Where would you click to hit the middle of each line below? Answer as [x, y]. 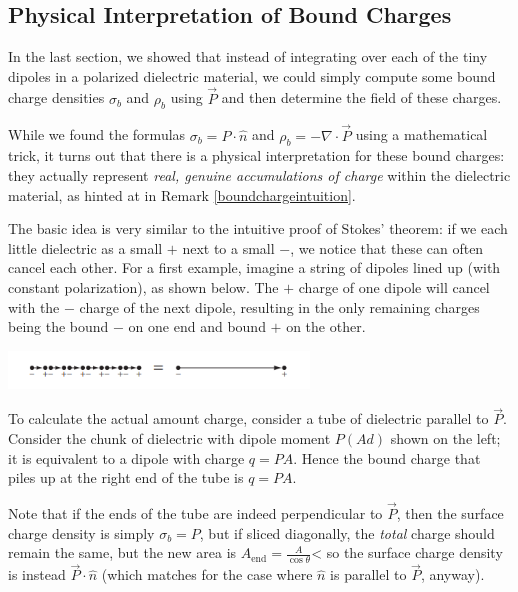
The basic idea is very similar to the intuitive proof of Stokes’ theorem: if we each [258, 228]
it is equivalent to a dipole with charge [126, 457]
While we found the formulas [97, 134]
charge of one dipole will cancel [394, 286]
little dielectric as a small [85, 247]
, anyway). [452, 574]
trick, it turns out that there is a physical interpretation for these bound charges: [256, 155]
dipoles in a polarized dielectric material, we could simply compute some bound [252, 75]
